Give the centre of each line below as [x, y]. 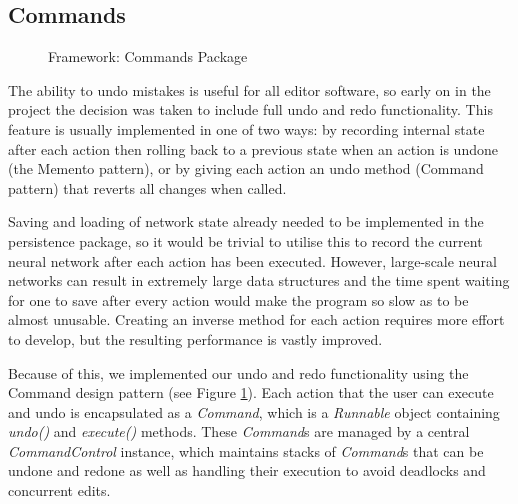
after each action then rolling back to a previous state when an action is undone [253, 148]
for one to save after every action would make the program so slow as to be [238, 299]
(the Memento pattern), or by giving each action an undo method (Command [246, 168]
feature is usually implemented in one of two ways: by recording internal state [246, 128]
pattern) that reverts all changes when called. [147, 187]
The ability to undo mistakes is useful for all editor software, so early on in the [249, 89]
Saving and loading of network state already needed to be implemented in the [246, 221]
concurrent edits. [59, 490]
